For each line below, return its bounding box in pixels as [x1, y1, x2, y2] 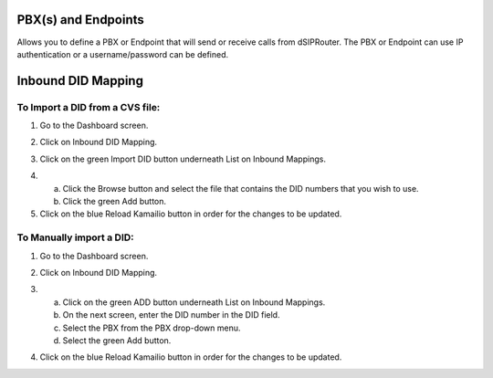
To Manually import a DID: [16, 231, 134, 244]
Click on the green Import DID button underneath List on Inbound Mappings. [39, 153, 326, 164]
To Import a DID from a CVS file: [16, 100, 161, 113]
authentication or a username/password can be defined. [16, 48, 229, 59]
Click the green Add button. [62, 196, 167, 207]
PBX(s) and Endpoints [16, 12, 145, 27]
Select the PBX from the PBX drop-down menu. [62, 322, 241, 333]
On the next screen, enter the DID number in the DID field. [62, 310, 280, 320]
